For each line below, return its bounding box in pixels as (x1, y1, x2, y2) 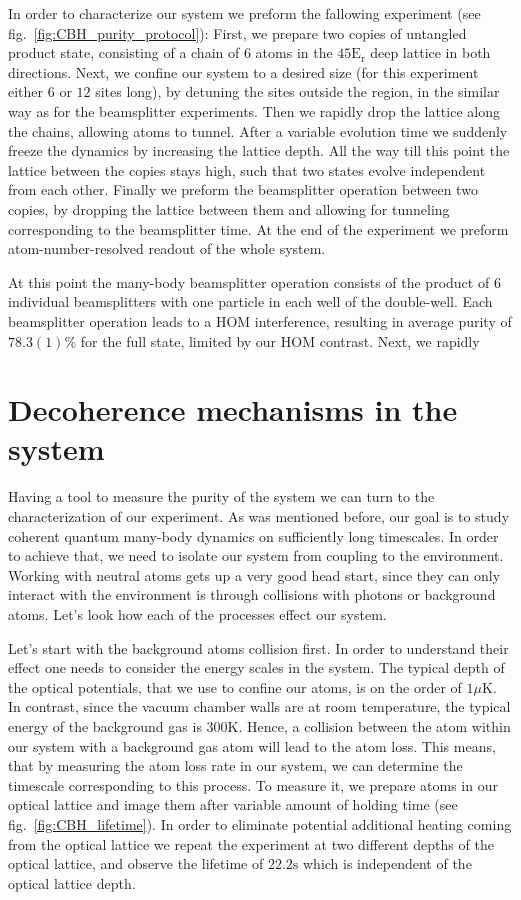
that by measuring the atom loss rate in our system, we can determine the (8, 755, 463, 776)
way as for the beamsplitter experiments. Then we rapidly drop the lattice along (8, 100, 500, 121)
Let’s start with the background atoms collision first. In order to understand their (8, 637, 509, 658)
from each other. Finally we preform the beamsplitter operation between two (8, 179, 478, 200)
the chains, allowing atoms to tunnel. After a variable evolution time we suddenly (8, 120, 508, 141)
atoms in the (255, 42, 333, 63)
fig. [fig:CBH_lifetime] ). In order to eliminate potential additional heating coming (8, 813, 512, 834)
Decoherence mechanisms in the (8, 389, 458, 430)
